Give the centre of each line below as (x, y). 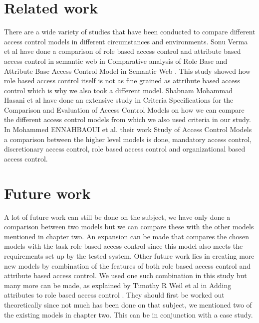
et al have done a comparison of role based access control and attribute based (123, 51)
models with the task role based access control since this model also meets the (124, 246)
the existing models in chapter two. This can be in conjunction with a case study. (129, 314)
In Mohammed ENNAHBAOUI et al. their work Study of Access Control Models (128, 129)
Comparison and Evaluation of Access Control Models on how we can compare (124, 109)
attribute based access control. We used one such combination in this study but (126, 275)
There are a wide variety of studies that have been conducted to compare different (130, 32)
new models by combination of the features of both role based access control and (127, 265)
